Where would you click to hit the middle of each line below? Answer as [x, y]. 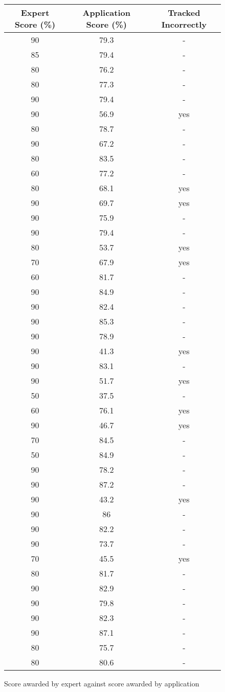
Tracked [184, 13]
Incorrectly [184, 24]
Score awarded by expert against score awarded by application [102, 683]
